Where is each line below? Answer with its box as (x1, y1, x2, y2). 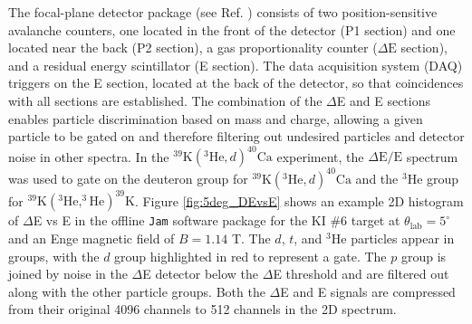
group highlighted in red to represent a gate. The (114, 246, 387, 265)
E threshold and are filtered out (273, 264, 449, 283)
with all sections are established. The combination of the (8, 91, 323, 110)
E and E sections (336, 91, 430, 110)
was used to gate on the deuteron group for (8, 168, 248, 187)
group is (400, 246, 447, 265)
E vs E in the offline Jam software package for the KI (33, 211, 326, 230)
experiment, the (276, 147, 364, 166)
